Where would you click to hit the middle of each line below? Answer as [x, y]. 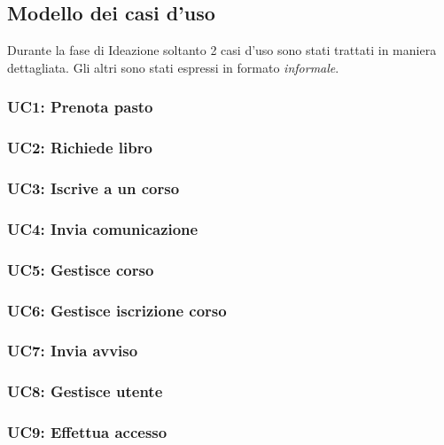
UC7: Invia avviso [73, 351]
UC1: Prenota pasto [80, 107]
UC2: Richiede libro [80, 148]
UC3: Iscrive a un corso [93, 188]
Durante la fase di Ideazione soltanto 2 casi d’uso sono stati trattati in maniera [222, 50]
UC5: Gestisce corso [81, 269]
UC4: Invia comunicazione [103, 228]
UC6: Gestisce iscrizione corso [117, 310]
